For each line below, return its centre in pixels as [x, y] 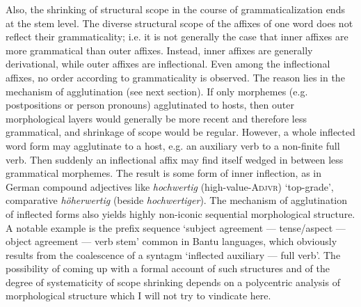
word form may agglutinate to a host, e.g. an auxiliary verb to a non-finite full [173, 145]
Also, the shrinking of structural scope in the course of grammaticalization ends [175, 9]
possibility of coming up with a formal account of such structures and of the [168, 268]
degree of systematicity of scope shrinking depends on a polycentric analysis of [173, 282]
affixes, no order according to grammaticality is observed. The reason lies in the [175, 77]
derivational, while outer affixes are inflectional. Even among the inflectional [168, 64]
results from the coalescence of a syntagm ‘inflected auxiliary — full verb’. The [173, 254]
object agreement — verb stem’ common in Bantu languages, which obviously [171, 241]
